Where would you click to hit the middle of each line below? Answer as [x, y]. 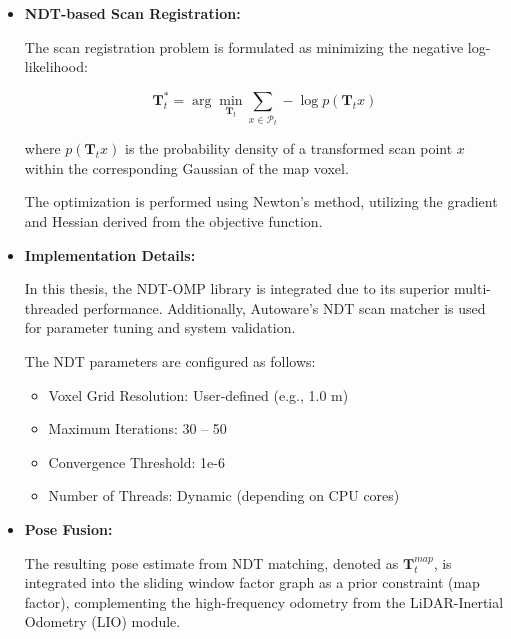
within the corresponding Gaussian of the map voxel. [186, 167]
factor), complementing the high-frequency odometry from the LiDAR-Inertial [264, 601]
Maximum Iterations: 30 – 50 [137, 428]
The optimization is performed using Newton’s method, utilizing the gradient [261, 201]
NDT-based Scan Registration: [132, 13]
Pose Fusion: [68, 528]
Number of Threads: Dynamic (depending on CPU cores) [224, 495]
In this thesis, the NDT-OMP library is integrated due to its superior [237, 288]
